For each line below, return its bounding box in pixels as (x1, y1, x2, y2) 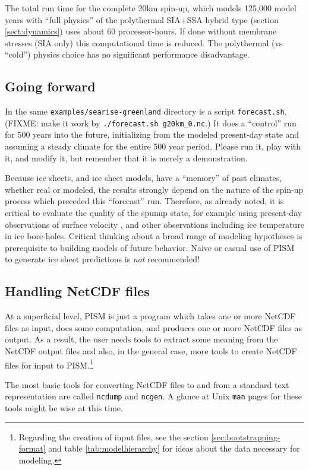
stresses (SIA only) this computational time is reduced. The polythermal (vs (5, 36, 283, 49)
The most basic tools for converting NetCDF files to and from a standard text (5, 378, 289, 390)
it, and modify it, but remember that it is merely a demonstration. (5, 151, 248, 164)
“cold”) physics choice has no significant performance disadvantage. (5, 48, 250, 61)
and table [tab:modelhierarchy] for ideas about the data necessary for (48, 442, 300, 455)
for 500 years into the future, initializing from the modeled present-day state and (5, 128, 299, 141)
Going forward (5, 77, 96, 96)
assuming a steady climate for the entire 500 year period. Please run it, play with (5, 140, 301, 153)
